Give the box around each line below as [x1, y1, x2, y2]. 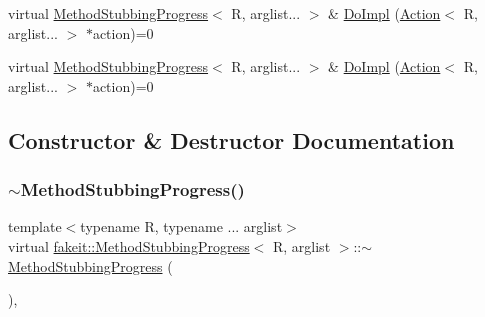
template [8, 216, 62, 237]
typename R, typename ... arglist [80, 216, 283, 237]
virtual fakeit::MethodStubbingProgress [8, 235, 250, 256]
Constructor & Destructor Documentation [8, 124, 455, 155]
